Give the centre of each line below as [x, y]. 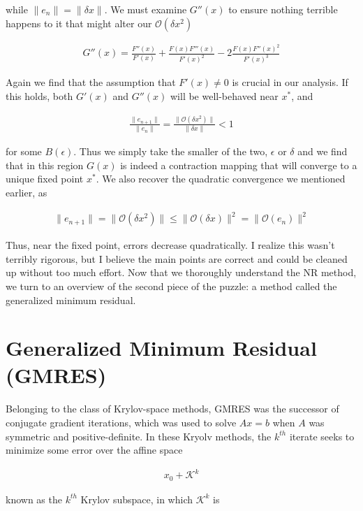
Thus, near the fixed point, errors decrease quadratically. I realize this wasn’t [170, 245]
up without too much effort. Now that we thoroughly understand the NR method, [181, 272]
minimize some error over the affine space [94, 450]
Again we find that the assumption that [91, 82]
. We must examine [146, 9]
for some [24, 151]
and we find [323, 151]
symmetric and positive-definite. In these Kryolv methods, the [139, 436]
